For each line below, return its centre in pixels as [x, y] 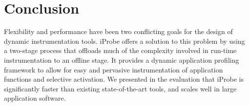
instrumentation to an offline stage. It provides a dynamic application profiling [122, 60]
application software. [35, 98]
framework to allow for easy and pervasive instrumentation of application [114, 69]
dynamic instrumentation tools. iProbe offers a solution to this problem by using [124, 41]
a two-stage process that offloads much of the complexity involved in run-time [120, 50]
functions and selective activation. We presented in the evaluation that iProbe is [124, 79]
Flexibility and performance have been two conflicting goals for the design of [118, 31]
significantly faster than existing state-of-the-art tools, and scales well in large [120, 88]
